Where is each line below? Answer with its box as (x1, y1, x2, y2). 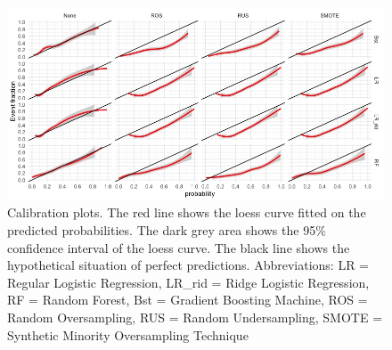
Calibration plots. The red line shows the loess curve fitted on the (7, 203, 366, 222)
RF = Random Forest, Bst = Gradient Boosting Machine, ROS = (7, 290, 368, 309)
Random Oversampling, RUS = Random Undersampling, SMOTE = (7, 307, 383, 326)
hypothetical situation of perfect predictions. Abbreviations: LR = (7, 256, 370, 274)
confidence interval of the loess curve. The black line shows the (7, 238, 350, 256)
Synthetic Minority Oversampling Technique (7, 325, 249, 344)
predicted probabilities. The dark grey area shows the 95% (7, 220, 326, 239)
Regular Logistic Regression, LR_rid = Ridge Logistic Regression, (7, 273, 370, 291)
